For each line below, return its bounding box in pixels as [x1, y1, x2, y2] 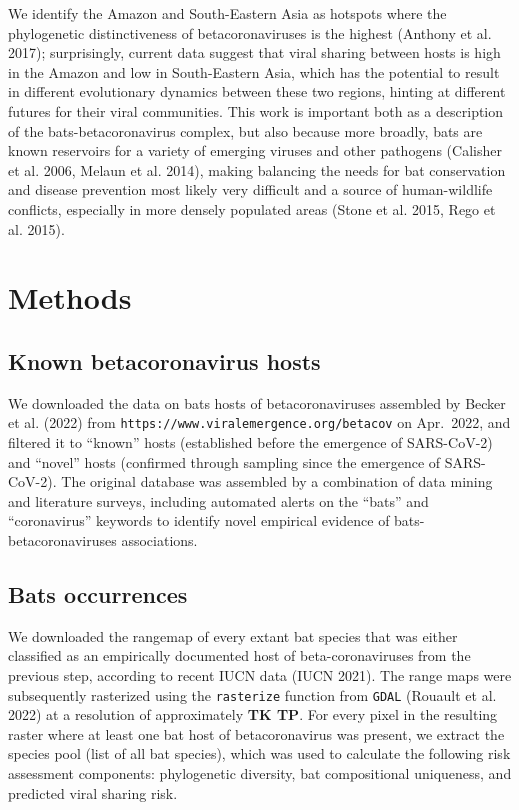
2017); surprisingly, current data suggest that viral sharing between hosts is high [8, 42, 501, 63]
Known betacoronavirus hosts [8, 345, 321, 376]
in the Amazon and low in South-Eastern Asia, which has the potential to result [8, 61, 500, 82]
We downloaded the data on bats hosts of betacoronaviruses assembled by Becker [8, 392, 506, 413]
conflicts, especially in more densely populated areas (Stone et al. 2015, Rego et [8, 198, 496, 219]
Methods [8, 277, 132, 318]
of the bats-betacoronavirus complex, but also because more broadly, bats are [8, 120, 483, 141]
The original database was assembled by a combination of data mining [61, 471, 493, 492]
